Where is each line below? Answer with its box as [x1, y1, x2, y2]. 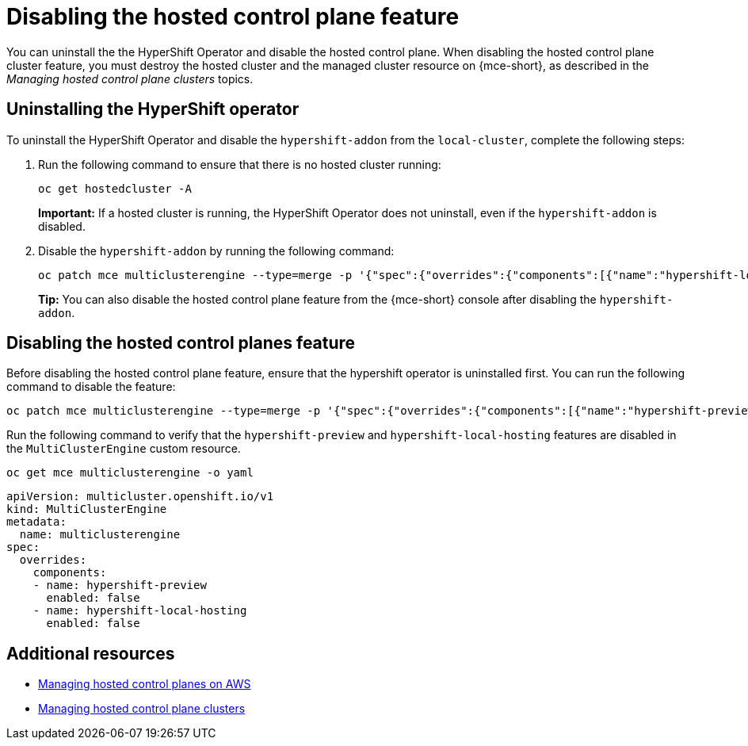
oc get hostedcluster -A [38, 182, 192, 195]
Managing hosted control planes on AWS [38, 677, 251, 691]
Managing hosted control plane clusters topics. [6, 71, 254, 86]
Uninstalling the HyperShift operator [6, 99, 300, 120]
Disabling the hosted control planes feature [6, 333, 356, 354]
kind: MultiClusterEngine [6, 503, 167, 516]
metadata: [6, 515, 67, 529]
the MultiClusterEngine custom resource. [6, 442, 241, 456]
